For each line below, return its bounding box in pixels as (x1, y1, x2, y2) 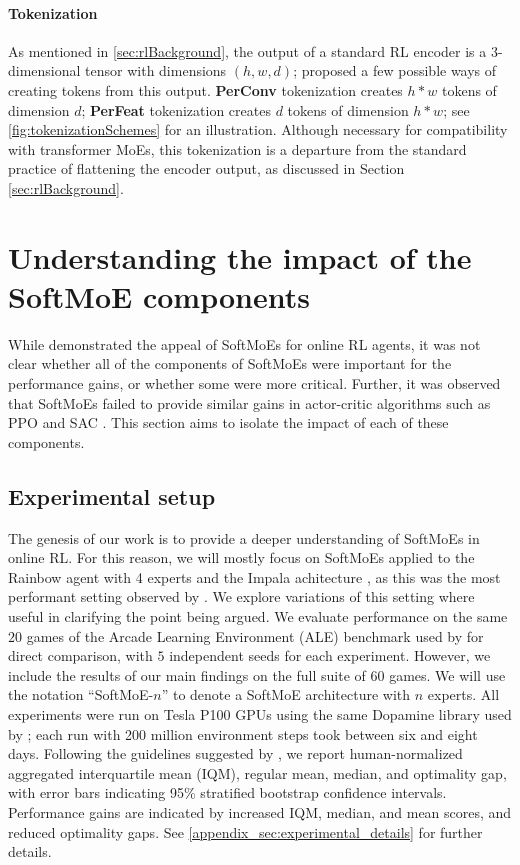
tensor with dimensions (85, 60, 227, 81)
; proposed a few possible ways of (293, 60, 497, 81)
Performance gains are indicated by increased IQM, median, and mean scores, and (8, 801, 512, 822)
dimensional (8, 60, 81, 81)
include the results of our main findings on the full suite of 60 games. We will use (8, 664, 506, 685)
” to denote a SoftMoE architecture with (161, 684, 411, 705)
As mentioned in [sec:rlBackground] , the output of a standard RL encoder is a (8, 40, 487, 61)
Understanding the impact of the (8, 236, 472, 277)
